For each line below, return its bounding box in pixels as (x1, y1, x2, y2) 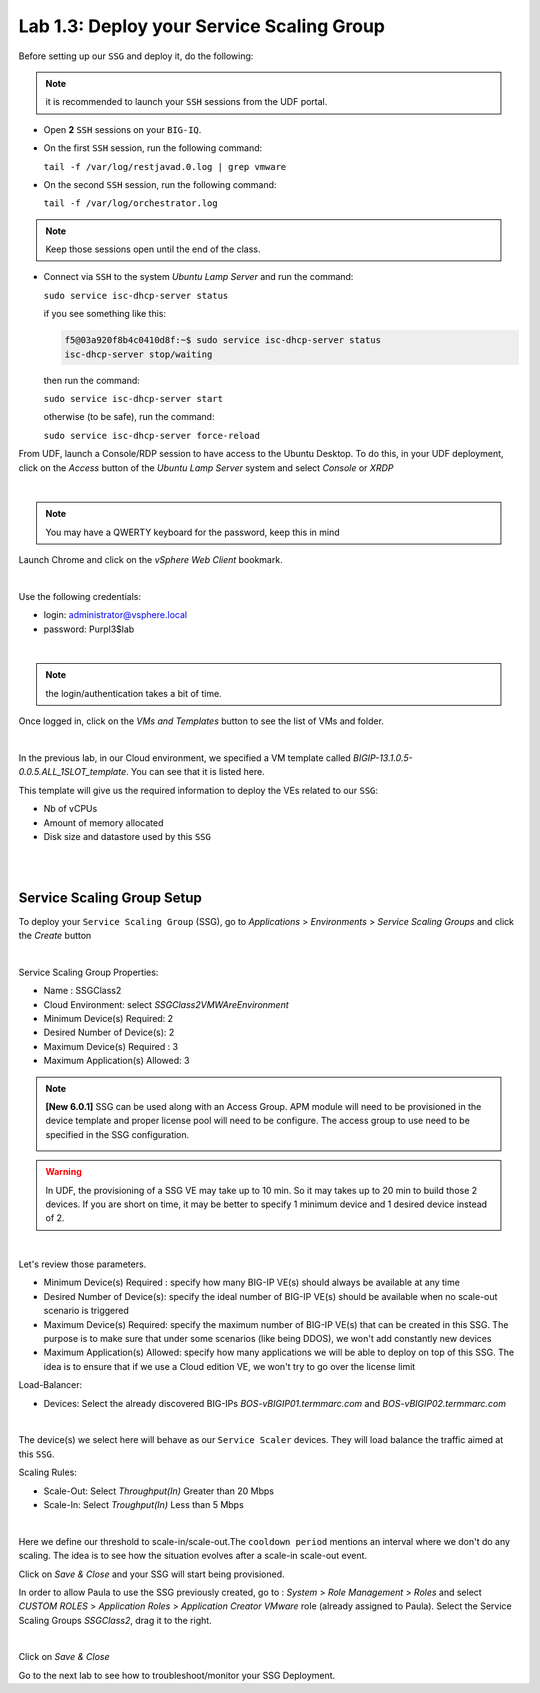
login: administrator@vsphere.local (43, 609, 188, 621)
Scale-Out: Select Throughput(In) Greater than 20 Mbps (43, 1485, 275, 1497)
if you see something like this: (43, 308, 167, 320)
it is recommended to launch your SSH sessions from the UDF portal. (45, 96, 328, 108)
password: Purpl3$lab (43, 623, 135, 635)
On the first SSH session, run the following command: (43, 142, 263, 154)
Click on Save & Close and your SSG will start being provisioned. (18, 1568, 285, 1580)
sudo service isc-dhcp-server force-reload (43, 430, 260, 441)
